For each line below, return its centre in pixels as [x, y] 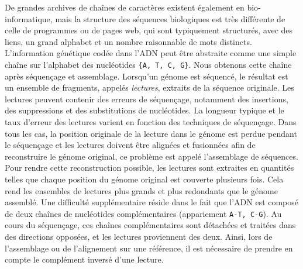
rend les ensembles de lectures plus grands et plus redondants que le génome [141, 190]
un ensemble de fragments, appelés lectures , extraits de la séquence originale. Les [149, 87]
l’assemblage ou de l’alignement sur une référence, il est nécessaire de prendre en [149, 248]
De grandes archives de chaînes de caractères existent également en [125, 7]
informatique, [29, 18]
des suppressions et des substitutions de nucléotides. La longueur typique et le [144, 110]
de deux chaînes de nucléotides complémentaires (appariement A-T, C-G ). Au [143, 213]
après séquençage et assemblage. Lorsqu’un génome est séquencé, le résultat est [147, 76]
